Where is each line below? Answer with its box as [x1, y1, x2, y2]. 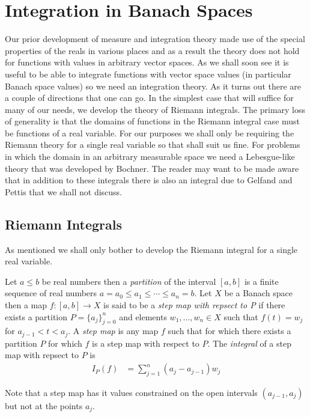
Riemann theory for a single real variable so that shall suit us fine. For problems [5, 138, 300, 151]
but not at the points [5, 399, 83, 412]
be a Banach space [224, 287, 293, 299]
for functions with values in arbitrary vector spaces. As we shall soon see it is [5, 56, 289, 68]
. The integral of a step [207, 336, 291, 349]
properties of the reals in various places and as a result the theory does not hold [5, 44, 300, 56]
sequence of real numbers [5, 287, 97, 299]
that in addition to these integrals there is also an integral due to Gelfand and [5, 174, 293, 186]
